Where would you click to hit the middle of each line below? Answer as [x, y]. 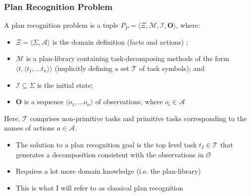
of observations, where [129, 101]
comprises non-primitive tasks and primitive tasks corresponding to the [138, 118]
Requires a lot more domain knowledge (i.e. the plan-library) [108, 171]
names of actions [29, 128]
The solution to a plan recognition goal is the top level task [106, 144]
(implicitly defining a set [92, 68]
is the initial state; [65, 85]
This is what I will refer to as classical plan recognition [99, 187]
